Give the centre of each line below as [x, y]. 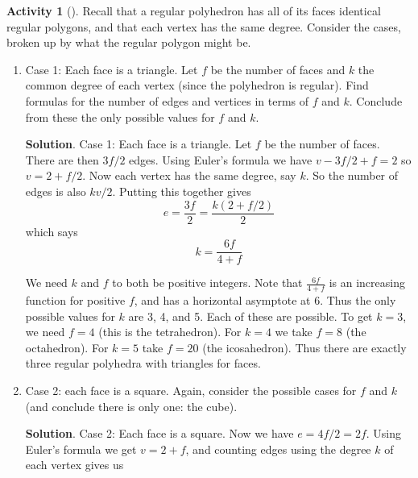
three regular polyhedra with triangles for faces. [143, 363]
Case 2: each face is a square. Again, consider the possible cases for [191, 391]
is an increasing [367, 283]
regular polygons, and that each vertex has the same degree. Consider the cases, [204, 26]
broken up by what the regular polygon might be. [129, 42]
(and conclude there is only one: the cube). [131, 406]
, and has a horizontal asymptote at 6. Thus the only [265, 300]
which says [52, 231]
